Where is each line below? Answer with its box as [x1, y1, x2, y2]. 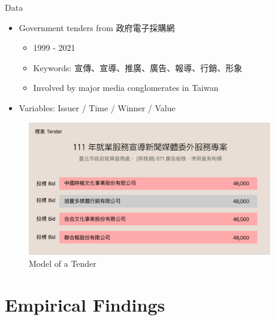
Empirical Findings [5, 292, 165, 316]
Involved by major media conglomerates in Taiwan [33, 81, 219, 94]
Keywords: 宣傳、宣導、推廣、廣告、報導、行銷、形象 [33, 61, 243, 74]
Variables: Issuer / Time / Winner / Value [19, 101, 176, 114]
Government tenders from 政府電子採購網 [19, 21, 175, 33]
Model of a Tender [29, 257, 96, 269]
